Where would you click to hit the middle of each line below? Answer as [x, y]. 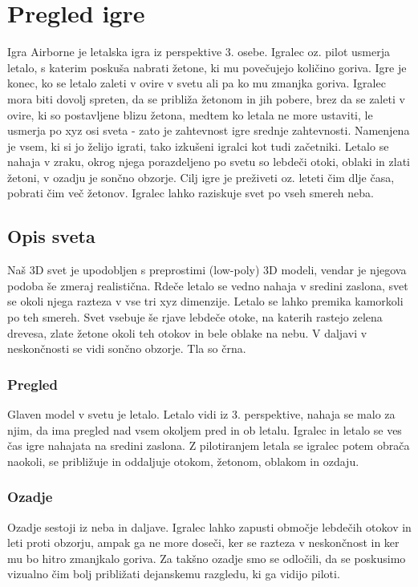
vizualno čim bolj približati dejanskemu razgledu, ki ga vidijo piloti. [174, 574]
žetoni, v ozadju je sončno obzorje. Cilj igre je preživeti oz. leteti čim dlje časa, [201, 177]
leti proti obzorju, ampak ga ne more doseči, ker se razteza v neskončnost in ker [203, 542]
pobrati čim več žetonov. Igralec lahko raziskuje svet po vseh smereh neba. [191, 193]
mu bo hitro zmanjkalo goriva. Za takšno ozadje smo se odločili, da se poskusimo [207, 558]
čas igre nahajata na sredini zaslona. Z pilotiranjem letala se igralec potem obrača [209, 445]
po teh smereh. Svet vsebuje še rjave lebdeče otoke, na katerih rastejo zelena [195, 317]
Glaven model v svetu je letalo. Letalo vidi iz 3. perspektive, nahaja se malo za [201, 414]
